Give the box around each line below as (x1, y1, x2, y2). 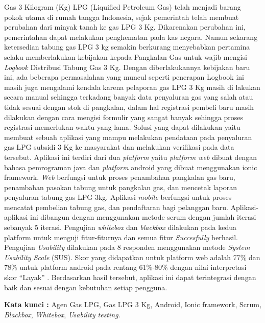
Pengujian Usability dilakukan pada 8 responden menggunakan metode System (4, 242, 250, 252)
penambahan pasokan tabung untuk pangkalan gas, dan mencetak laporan (4, 181, 237, 192)
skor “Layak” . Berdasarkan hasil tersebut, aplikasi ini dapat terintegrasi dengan (4, 272, 256, 283)
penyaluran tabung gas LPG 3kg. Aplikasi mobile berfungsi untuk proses (4, 192, 232, 202)
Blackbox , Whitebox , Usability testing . (4, 309, 121, 319)
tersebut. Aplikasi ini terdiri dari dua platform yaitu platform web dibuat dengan (4, 151, 257, 162)
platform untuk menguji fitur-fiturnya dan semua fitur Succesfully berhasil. (4, 232, 238, 242)
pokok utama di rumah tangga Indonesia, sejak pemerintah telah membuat (4, 11, 239, 22)
